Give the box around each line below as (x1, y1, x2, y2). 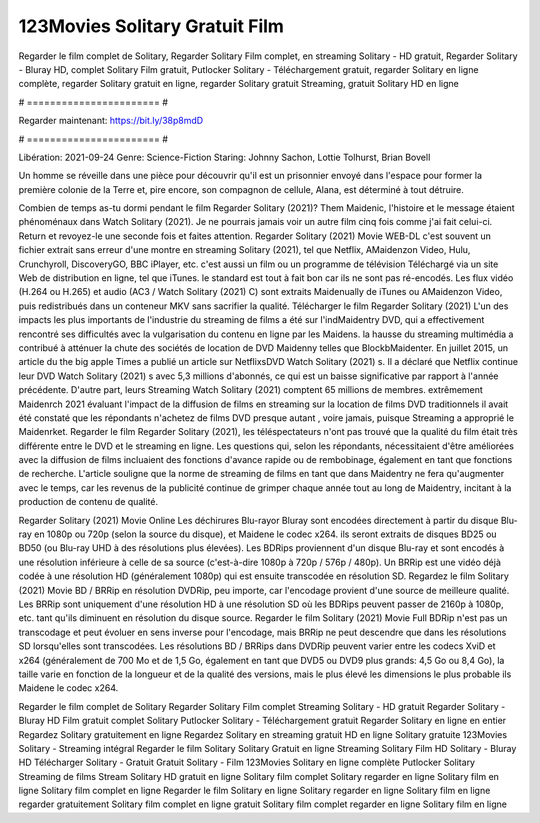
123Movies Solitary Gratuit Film (18, 15, 285, 37)
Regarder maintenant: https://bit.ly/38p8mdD (18, 115, 204, 127)
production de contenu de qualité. (18, 496, 159, 508)
